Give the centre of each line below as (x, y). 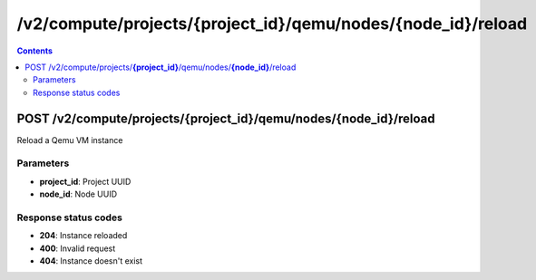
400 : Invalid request (78, 248)
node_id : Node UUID (78, 194)
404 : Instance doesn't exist (91, 261)
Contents (35, 51)
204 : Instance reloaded (83, 236)
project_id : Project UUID (85, 181)
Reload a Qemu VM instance (70, 140)
